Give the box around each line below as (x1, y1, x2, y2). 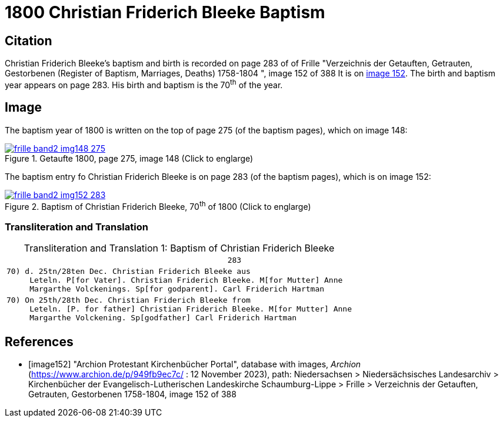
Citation (5, 33, 52, 48)
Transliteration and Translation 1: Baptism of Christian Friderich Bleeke (24, 242, 335, 254)
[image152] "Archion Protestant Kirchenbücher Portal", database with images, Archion (28, 359, 361, 369)
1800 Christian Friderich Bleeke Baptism (5, 2, 325, 22)
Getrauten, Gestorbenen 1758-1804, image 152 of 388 (28, 388, 236, 399)
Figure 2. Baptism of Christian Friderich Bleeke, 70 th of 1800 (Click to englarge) (5, 199, 311, 212)
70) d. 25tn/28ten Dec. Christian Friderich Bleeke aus (6, 267, 251, 276)
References (5, 334, 74, 349)
